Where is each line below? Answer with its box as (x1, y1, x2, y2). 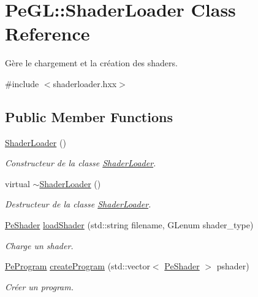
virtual (5, 177, 30, 190)
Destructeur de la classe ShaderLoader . (5, 198, 151, 210)
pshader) (216, 260, 249, 272)
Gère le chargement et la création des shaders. (5, 56, 178, 69)
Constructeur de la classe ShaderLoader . (5, 156, 156, 169)
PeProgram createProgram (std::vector (5, 260, 150, 272)
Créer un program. (5, 280, 74, 293)
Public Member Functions (5, 107, 173, 126)
